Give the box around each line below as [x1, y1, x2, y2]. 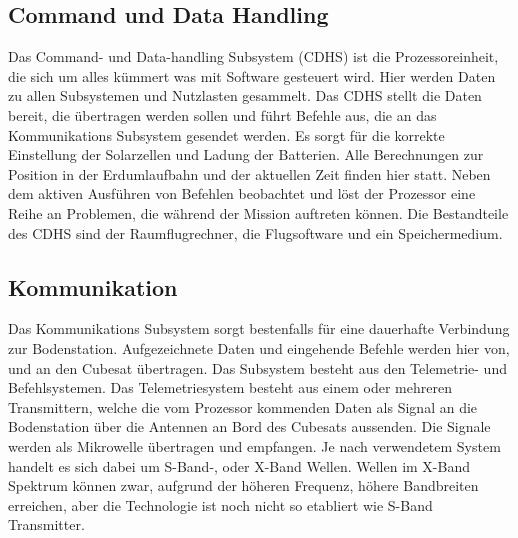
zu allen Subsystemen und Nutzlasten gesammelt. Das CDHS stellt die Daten [8, 85, 482, 106]
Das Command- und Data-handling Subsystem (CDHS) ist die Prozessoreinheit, [8, 46, 499, 67]
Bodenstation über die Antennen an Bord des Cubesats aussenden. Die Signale [8, 416, 491, 437]
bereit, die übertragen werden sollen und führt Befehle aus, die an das [8, 104, 437, 125]
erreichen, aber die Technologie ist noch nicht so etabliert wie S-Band [8, 494, 433, 515]
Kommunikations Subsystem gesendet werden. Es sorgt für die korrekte [8, 124, 445, 145]
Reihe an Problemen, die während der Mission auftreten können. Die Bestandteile [8, 202, 509, 223]
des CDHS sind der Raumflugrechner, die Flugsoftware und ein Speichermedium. [8, 222, 503, 243]
